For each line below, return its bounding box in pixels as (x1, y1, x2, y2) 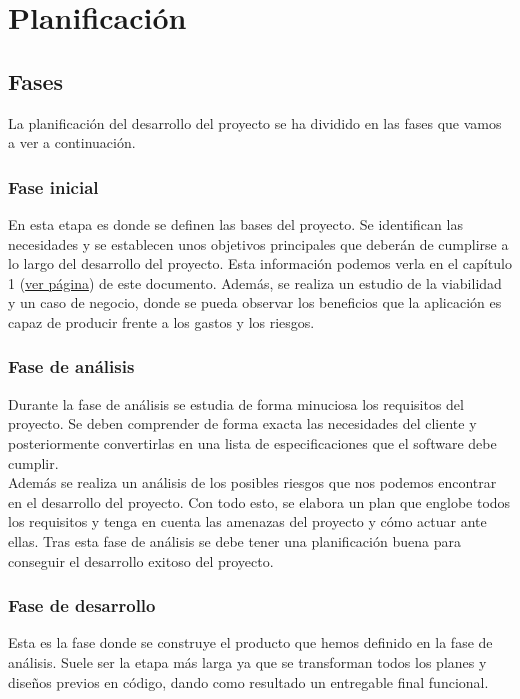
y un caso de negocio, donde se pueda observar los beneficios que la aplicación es (8, 292, 502, 313)
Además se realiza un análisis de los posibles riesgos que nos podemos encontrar (8, 472, 497, 493)
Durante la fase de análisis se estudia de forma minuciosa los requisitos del (8, 393, 464, 414)
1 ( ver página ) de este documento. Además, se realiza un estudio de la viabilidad (8, 272, 502, 293)
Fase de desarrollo (8, 593, 156, 618)
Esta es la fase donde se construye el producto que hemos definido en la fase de (8, 632, 493, 653)
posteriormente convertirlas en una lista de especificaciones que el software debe (8, 432, 497, 453)
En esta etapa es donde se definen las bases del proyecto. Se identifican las (8, 213, 463, 234)
